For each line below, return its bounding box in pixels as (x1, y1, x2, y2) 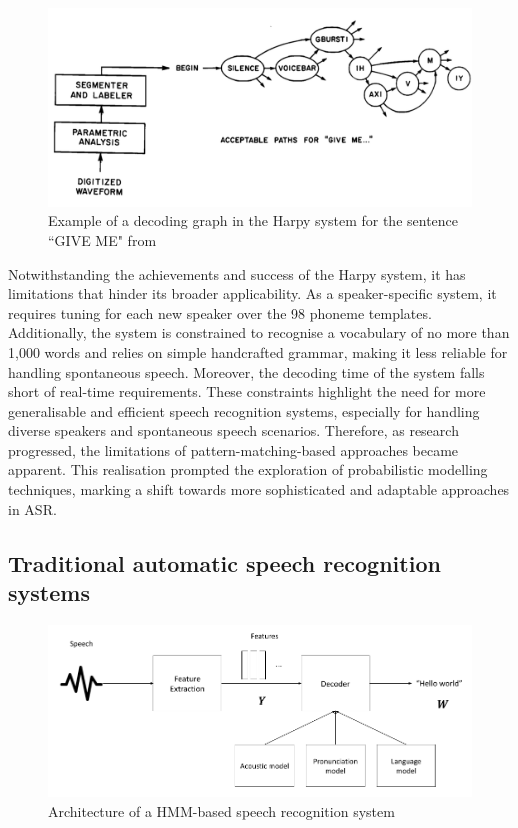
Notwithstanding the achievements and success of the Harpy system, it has (8, 263, 466, 284)
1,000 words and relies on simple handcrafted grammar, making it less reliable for (8, 341, 508, 362)
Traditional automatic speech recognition (8, 547, 441, 578)
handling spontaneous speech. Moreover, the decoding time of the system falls (8, 361, 485, 382)
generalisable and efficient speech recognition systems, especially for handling (8, 400, 480, 421)
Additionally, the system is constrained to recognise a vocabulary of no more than (8, 322, 510, 343)
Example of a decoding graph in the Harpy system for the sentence (48, 210, 459, 231)
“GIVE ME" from (48, 229, 157, 250)
